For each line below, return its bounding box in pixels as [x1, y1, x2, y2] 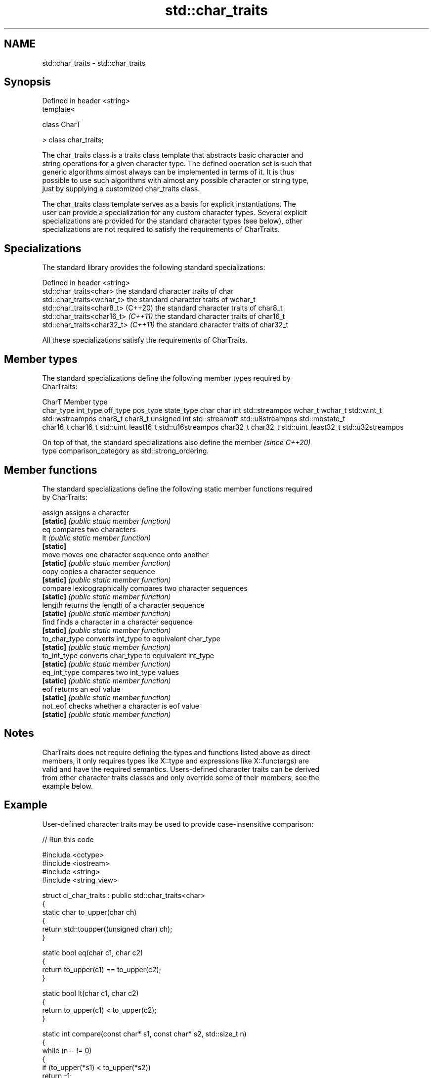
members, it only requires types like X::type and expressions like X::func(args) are [42, 756, 309, 765]
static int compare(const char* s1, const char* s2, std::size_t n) [42, 1029, 247, 1038]
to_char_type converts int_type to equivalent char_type [42, 634, 220, 643]
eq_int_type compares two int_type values [42, 668, 179, 676]
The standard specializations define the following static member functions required [42, 484, 313, 493]
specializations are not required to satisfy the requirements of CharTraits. [42, 225, 280, 234]
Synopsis [4, 76, 51, 89]
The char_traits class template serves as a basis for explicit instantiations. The [42, 200, 296, 209]
